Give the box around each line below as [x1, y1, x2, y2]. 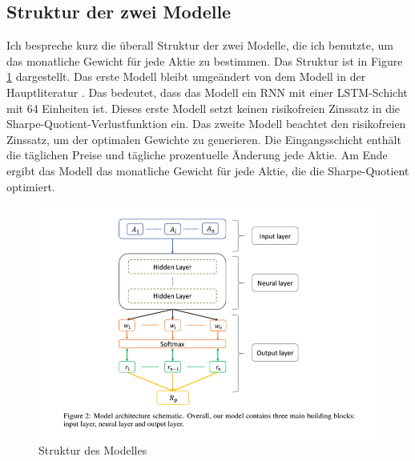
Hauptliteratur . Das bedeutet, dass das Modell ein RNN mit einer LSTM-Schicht [6, 83, 408, 100]
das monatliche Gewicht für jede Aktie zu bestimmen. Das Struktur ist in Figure [6, 52, 403, 69]
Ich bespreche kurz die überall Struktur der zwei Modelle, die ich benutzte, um [6, 37, 393, 54]
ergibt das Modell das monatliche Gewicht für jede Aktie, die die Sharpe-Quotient [6, 162, 409, 178]
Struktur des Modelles [38, 442, 147, 459]
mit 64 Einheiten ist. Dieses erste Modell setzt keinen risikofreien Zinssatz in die [6, 99, 401, 116]
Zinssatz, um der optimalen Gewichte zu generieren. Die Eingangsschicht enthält [6, 130, 401, 147]
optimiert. [6, 178, 55, 194]
